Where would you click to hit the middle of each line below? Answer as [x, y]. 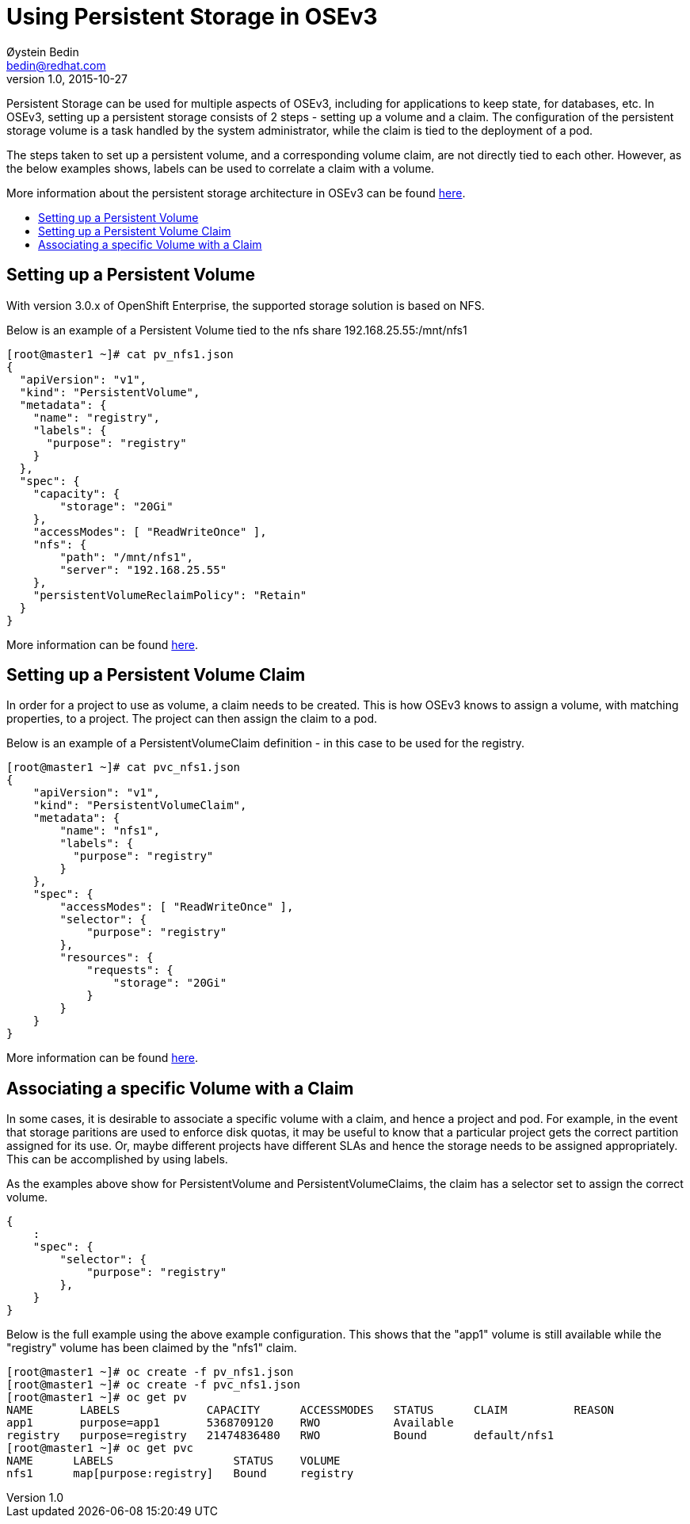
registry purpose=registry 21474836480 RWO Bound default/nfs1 [280, 1436]
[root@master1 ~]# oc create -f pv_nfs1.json [150, 1372]
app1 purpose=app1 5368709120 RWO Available [230, 1423]
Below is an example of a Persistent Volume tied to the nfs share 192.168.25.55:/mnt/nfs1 [237, 330]
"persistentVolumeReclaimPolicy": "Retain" [170, 595]
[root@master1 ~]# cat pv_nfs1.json [120, 354]
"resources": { [107, 958]
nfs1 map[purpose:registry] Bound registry [180, 1474]
